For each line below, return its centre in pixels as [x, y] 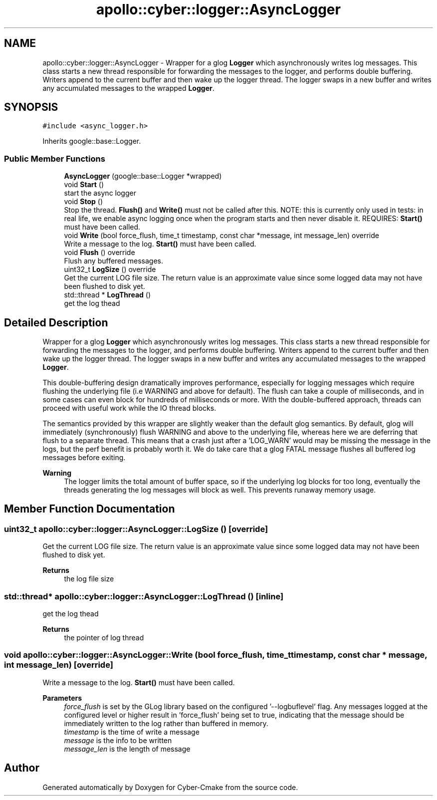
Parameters [62, 698]
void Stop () [84, 202]
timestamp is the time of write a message [132, 732]
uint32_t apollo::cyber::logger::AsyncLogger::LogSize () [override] [136, 529]
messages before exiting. [84, 458]
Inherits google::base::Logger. [92, 141]
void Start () [84, 185]
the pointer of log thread [104, 638]
